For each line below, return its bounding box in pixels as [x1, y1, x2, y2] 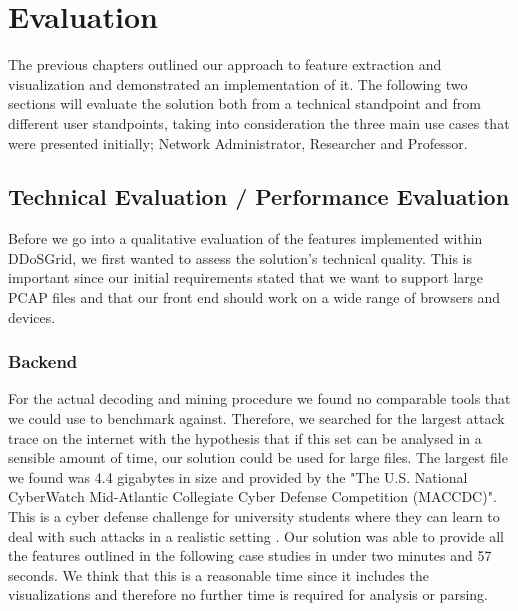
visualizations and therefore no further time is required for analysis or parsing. [8, 584, 488, 605]
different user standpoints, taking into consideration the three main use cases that [8, 112, 510, 133]
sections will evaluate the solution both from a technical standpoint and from [8, 93, 481, 114]
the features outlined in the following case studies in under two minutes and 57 [8, 545, 492, 566]
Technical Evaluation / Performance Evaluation [8, 181, 510, 212]
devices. [8, 306, 56, 327]
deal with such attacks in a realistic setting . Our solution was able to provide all [8, 525, 505, 546]
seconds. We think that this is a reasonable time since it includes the [8, 564, 429, 585]
